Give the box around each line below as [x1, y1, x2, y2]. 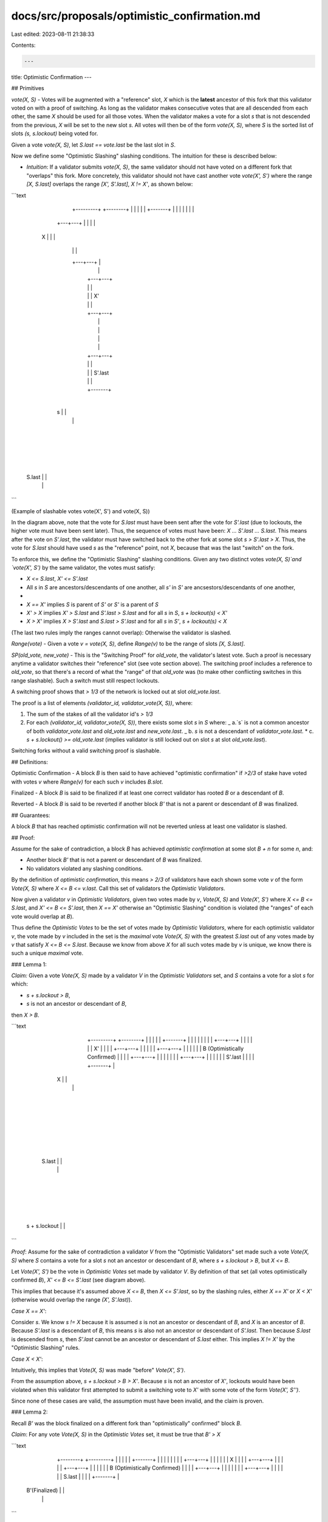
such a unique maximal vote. [11, 950, 84, 957]
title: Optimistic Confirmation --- [11, 73, 92, 80]
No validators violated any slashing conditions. [26, 864, 143, 872]
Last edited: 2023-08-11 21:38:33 [11, 30, 95, 38]
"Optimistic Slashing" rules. [11, 1344, 80, 1352]
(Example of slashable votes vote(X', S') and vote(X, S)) [11, 507, 150, 514]
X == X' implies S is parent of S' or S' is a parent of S [26, 600, 159, 608]
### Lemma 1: [11, 961, 47, 968]
